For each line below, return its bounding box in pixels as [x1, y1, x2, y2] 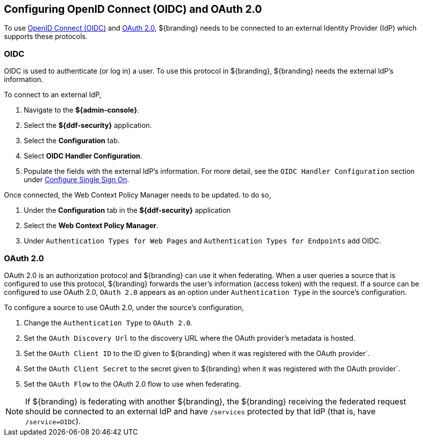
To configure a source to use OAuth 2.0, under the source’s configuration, [4, 303, 244, 312]
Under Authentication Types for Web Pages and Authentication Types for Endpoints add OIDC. [24, 237, 381, 245]
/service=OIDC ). [25, 416, 81, 426]
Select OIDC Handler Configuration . [24, 152, 142, 160]
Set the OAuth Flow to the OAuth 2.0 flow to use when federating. [24, 379, 241, 388]
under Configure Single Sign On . [24, 175, 129, 184]
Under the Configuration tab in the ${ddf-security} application [24, 206, 231, 215]
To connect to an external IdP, [4, 90, 101, 99]
